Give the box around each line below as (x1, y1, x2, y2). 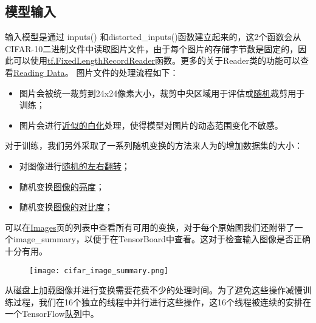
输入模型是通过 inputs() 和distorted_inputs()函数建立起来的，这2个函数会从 (5, 30, 301, 43)
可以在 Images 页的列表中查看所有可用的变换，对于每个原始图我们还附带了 (5, 220, 295, 233)
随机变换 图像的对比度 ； (19, 200, 113, 213)
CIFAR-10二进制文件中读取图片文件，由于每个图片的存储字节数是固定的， (5, 42, 298, 55)
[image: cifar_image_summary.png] (29, 266, 169, 275)
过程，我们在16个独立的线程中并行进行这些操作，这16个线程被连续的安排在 (13, 295, 311, 308)
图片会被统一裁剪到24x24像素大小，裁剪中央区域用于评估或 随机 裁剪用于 (19, 86, 305, 99)
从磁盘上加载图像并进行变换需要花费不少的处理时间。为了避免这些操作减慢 (5, 284, 303, 296)
